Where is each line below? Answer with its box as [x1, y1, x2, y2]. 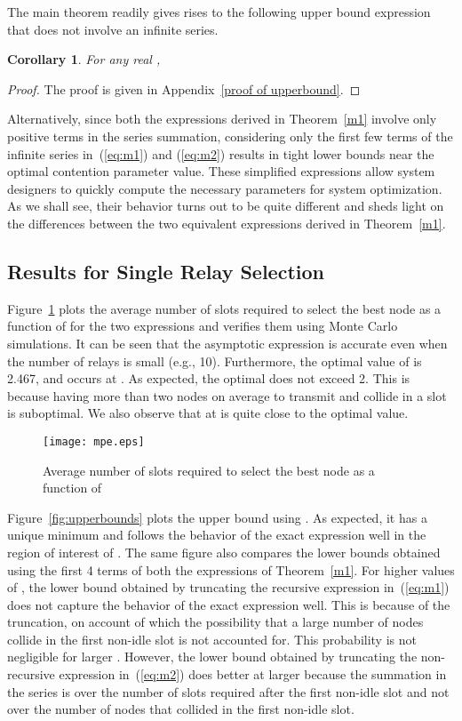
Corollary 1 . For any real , [7, 50, 161, 68]
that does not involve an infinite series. [7, 20, 219, 38]
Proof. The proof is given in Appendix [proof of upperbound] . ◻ [7, 79, 361, 98]
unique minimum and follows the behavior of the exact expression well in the [7, 525, 426, 544]
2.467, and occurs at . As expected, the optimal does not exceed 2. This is [7, 369, 410, 388]
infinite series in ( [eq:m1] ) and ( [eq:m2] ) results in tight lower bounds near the [7, 144, 434, 163]
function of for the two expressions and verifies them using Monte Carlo [7, 316, 398, 335]
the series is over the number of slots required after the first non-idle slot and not [7, 682, 450, 701]
